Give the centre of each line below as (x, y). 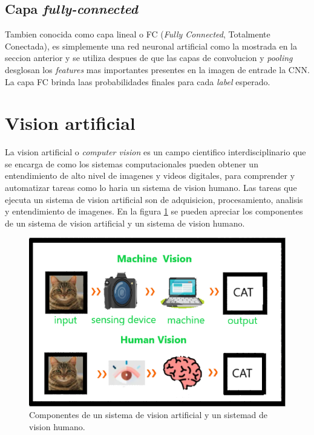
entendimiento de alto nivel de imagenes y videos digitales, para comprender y (150, 176)
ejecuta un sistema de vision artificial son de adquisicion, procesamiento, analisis (154, 199)
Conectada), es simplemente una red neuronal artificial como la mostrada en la (151, 46)
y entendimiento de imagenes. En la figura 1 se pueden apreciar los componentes (154, 211)
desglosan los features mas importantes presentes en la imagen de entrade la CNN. (157, 69)
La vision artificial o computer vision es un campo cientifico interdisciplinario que (155, 152)
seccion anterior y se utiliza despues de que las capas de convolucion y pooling (149, 58)
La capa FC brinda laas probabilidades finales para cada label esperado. (138, 81)
